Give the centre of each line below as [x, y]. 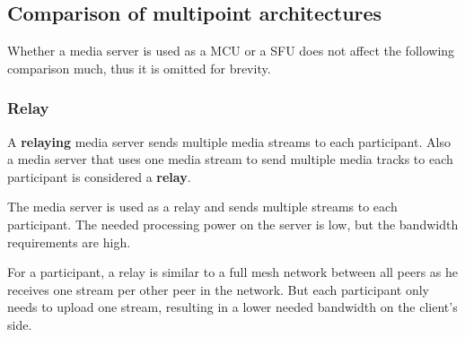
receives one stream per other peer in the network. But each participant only [218, 289]
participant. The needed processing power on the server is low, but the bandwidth [233, 224]
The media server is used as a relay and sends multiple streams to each [202, 207]
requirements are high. [69, 242]
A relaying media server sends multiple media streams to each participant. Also [229, 141]
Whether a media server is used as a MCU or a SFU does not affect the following [231, 51]
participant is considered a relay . [99, 176]
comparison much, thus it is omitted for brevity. [139, 68]
